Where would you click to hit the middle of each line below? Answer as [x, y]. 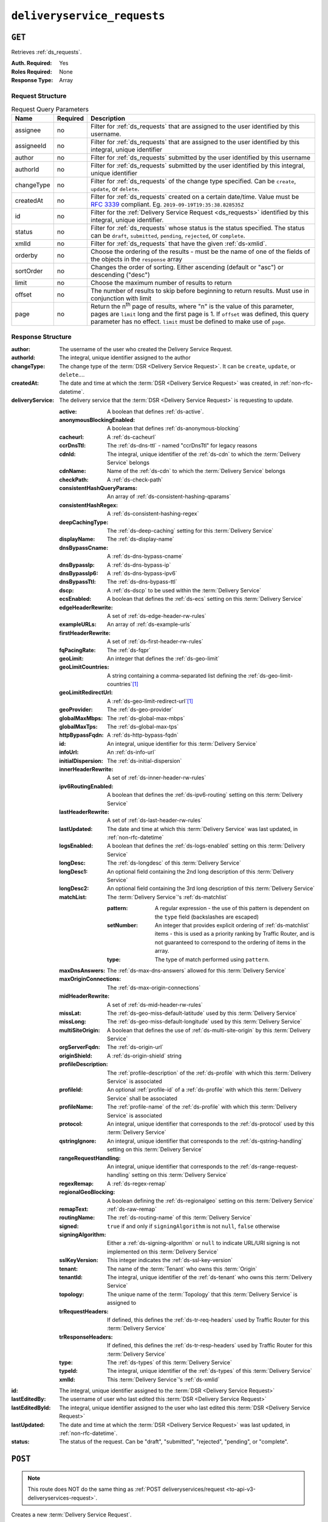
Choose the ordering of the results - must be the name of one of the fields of [200, 251]
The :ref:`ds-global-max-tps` [143, 727]
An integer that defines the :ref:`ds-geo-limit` [163, 658]
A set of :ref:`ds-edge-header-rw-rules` [157, 615]
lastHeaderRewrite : [84, 812]
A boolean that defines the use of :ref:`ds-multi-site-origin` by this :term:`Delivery [209, 1030]
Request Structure [39, 96]
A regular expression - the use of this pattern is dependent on [232, 908]
